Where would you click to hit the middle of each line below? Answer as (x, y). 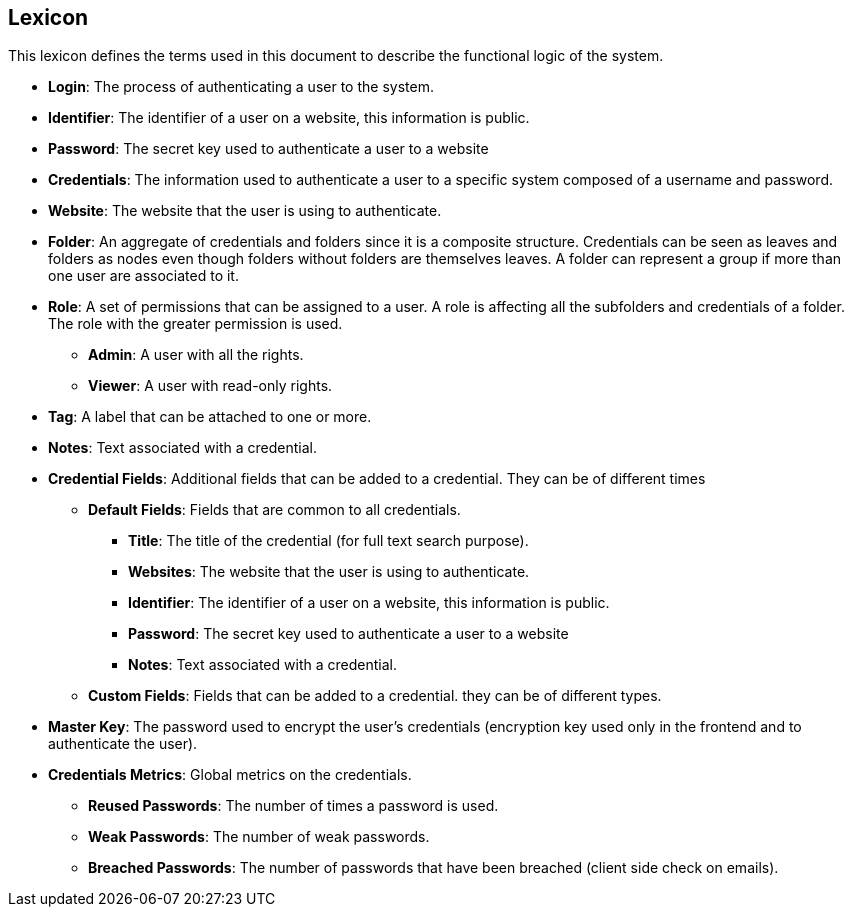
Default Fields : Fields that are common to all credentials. (274, 510)
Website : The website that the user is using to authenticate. (245, 211)
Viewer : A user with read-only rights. (210, 386)
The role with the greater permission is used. (195, 324)
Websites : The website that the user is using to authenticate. (329, 572)
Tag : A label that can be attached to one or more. (210, 417)
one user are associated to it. (143, 276)
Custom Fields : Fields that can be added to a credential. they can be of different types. (375, 696)
